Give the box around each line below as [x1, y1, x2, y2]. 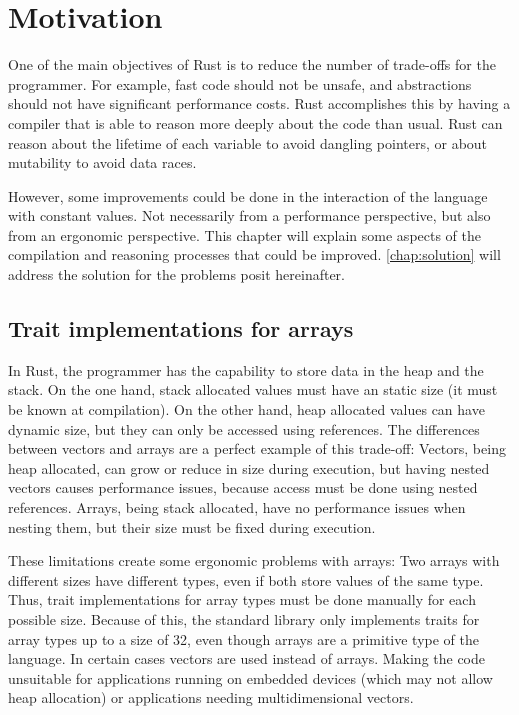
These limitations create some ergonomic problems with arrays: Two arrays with [8, 550, 500, 571]
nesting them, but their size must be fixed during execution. [8, 516, 376, 537]
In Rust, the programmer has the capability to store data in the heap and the [8, 359, 484, 380]
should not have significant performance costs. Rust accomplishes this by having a [8, 93, 511, 114]
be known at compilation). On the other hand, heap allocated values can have [8, 399, 485, 420]
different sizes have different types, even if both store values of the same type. [8, 569, 484, 590]
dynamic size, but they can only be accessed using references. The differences [8, 418, 480, 439]
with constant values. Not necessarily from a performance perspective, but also [8, 205, 491, 226]
